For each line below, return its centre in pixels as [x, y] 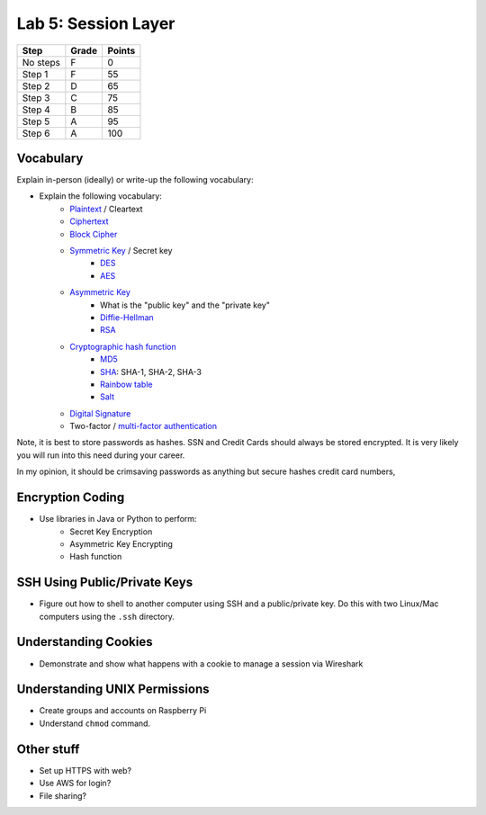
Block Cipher [94, 234]
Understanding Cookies [85, 642]
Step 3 [36, 97]
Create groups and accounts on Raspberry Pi [123, 711]
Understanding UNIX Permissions [113, 690]
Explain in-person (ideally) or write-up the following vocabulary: [135, 180]
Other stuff [48, 749]
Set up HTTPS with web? [85, 770]
